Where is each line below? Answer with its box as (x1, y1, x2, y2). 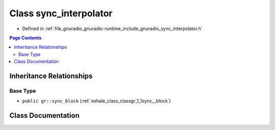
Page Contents (9, 35, 42, 41)
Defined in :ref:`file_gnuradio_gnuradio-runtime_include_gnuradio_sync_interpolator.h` (22, 25, 203, 32)
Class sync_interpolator (9, 8, 113, 19)
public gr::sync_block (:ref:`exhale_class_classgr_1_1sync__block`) (22, 98, 171, 104)
